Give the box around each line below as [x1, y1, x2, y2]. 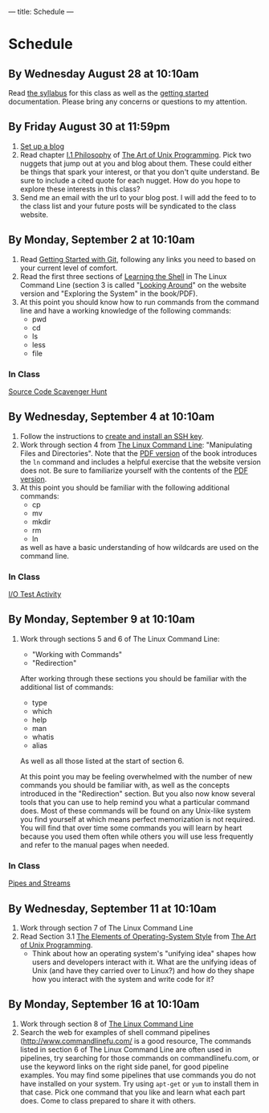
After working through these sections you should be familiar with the [19, 673, 247, 683]
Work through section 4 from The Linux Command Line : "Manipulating [19, 440, 253, 450]
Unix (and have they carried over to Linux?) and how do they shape [31, 965, 255, 975]
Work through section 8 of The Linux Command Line [19, 1019, 194, 1029]
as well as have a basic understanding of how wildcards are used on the [19, 542, 259, 552]
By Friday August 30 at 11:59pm [8, 120, 170, 133]
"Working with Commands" [31, 649, 123, 659]
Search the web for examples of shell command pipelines [19, 1027, 210, 1037]
